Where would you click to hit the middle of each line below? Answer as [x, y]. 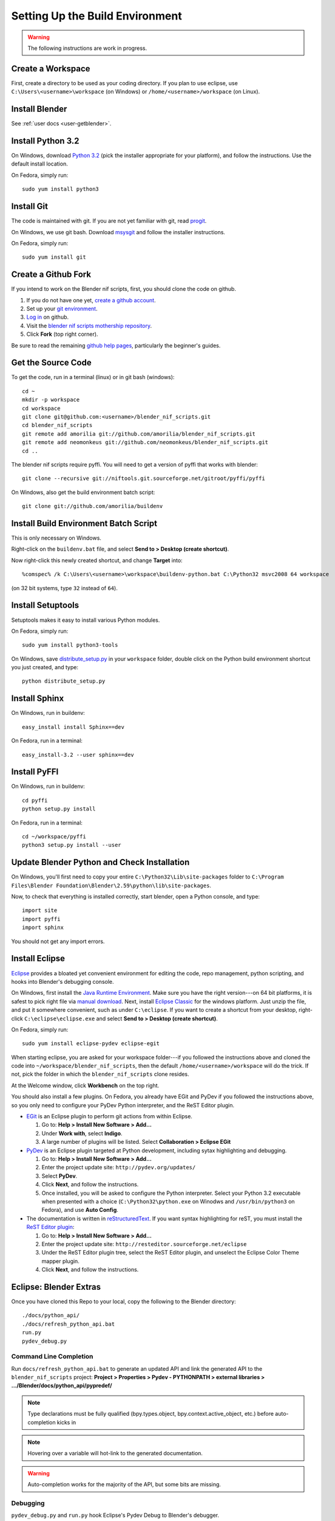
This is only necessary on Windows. [56, 538]
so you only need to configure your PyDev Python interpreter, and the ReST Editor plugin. [123, 1105]
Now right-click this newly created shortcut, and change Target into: [97, 560]
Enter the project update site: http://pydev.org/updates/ [119, 1168]
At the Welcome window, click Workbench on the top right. [85, 1085]
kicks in [66, 1422]
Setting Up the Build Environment [96, 16]
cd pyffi [35, 800]
